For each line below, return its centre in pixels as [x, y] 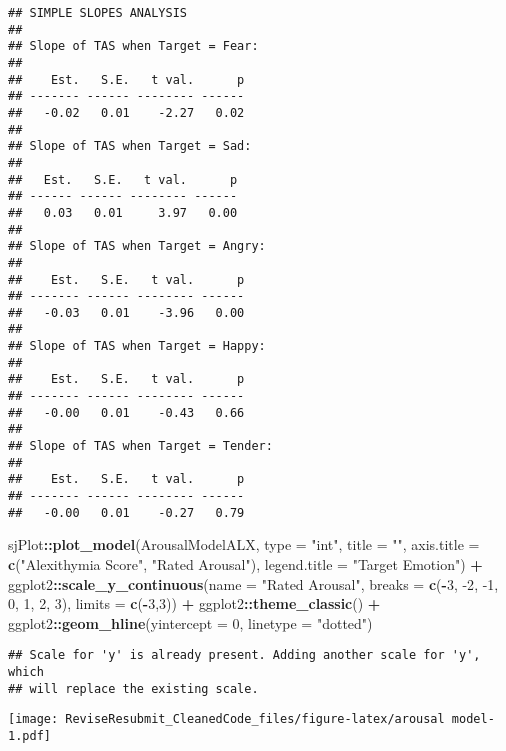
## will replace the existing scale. [133, 688]
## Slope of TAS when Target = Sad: [130, 146]
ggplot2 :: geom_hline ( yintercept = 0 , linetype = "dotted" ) [190, 622]
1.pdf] [29, 735]
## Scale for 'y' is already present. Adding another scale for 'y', [244, 655]
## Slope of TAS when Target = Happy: [137, 346]
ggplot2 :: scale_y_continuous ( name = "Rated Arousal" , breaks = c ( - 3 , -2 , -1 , [253, 583]
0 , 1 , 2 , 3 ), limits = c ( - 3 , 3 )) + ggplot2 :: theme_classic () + [194, 603]
